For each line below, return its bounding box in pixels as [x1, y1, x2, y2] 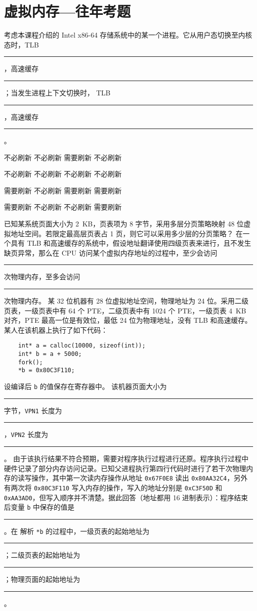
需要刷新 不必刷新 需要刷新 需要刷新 [4, 185, 122, 195]
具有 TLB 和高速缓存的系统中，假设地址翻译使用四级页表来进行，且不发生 [10, 238, 252, 248]
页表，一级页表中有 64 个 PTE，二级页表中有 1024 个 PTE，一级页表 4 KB [4, 305, 246, 315]
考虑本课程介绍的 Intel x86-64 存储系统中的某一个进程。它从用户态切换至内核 [4, 30, 253, 40]
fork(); [18, 358, 43, 366]
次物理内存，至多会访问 [4, 271, 80, 282]
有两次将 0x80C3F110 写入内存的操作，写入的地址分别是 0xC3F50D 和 [4, 482, 222, 492]
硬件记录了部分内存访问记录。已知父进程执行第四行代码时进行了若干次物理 [4, 463, 246, 473]
